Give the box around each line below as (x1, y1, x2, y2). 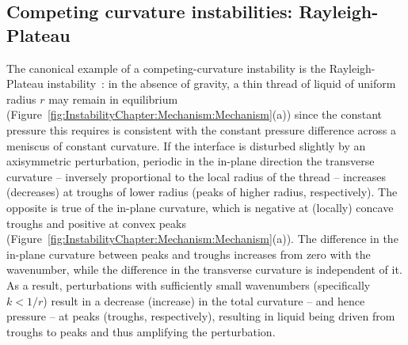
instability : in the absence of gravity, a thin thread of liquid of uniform (47, 75, 396, 92)
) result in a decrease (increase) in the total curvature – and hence (43, 292, 365, 309)
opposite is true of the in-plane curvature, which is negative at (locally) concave (6, 199, 394, 215)
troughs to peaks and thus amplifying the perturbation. (6, 323, 276, 339)
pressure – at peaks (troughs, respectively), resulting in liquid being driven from (6, 308, 395, 324)
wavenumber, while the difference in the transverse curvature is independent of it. (6, 261, 402, 278)
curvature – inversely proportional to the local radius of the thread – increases (6, 168, 386, 184)
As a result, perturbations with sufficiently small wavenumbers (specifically (6, 276, 371, 293)
